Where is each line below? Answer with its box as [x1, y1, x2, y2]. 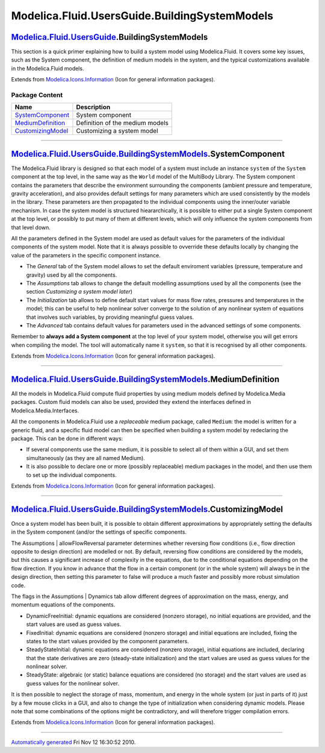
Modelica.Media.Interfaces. [11, 407, 79, 414]
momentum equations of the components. [11, 601, 116, 608]
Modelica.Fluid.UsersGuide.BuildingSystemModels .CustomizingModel [11, 504, 283, 514]
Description [76, 103, 111, 112]
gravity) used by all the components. [26, 271, 117, 279]
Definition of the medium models [76, 119, 169, 127]
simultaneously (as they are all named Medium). [26, 454, 146, 461]
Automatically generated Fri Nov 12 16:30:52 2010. [11, 739, 136, 746]
